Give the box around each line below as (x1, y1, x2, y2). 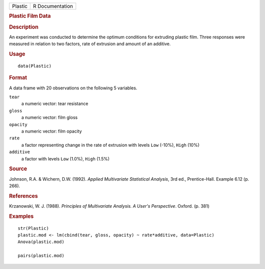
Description (9, 24, 39, 30)
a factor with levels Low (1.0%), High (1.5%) (21, 156, 110, 161)
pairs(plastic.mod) (18, 253, 65, 259)
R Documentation (32, 3, 73, 9)
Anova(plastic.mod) (18, 239, 65, 245)
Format (9, 74, 27, 81)
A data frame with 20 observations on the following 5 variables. (9, 85, 137, 91)
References (9, 192, 38, 199)
